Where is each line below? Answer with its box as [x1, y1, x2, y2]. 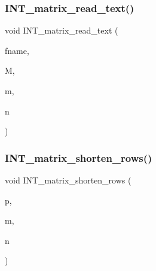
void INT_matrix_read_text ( [5, 24, 118, 37]
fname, [5, 44, 29, 56]
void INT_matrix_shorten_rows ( [5, 174, 131, 186]
